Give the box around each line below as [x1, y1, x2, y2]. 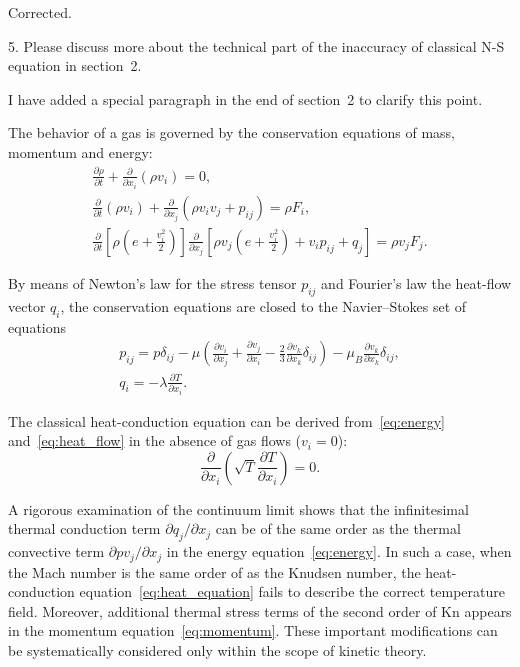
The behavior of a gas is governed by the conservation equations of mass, [8, 122, 455, 143]
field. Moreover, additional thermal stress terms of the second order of [8, 600, 437, 621]
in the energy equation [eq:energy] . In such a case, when [166, 541, 512, 562]
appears [464, 600, 512, 621]
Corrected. [8, 2, 72, 22]
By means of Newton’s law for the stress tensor [8, 272, 297, 293]
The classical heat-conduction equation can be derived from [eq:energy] [8, 410, 446, 431]
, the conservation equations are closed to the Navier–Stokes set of [60, 295, 467, 316]
